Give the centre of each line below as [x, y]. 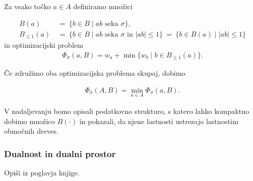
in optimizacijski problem [44, 45]
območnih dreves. [31, 131]
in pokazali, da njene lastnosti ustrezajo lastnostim [159, 121]
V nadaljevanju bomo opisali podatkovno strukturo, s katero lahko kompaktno [127, 111]
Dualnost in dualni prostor [60, 153]
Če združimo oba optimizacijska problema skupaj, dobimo [95, 73]
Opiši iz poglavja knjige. [42, 173]
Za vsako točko [28, 6]
